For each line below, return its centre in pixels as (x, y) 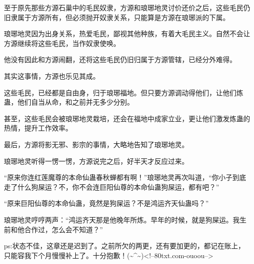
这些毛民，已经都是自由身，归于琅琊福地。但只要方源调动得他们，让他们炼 (124, 92)
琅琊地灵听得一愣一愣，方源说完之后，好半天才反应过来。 (96, 161)
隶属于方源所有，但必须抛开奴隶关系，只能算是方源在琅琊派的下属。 (120, 17)
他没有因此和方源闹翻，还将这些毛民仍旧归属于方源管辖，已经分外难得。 (120, 59)
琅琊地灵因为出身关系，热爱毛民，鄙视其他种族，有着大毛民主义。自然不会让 (127, 33)
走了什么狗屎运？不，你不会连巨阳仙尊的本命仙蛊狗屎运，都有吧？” (112, 187)
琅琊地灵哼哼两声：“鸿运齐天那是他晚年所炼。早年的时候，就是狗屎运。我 (122, 219)
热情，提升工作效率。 (38, 128)
